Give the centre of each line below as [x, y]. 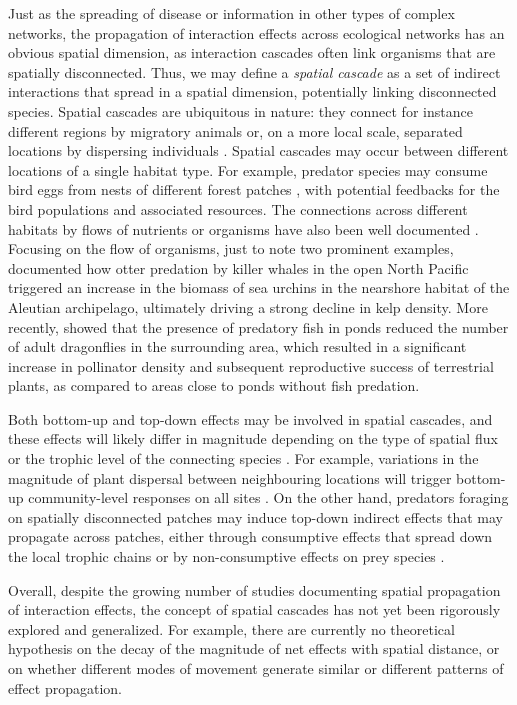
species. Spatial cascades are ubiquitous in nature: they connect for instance [240, 110]
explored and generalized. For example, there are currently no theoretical [231, 628]
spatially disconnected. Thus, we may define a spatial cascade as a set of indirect [254, 71]
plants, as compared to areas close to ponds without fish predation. [214, 385]
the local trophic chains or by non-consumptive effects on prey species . [226, 556]
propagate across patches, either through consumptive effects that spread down [250, 536]
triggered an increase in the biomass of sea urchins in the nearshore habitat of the [259, 287]
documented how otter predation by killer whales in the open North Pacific [238, 267]
